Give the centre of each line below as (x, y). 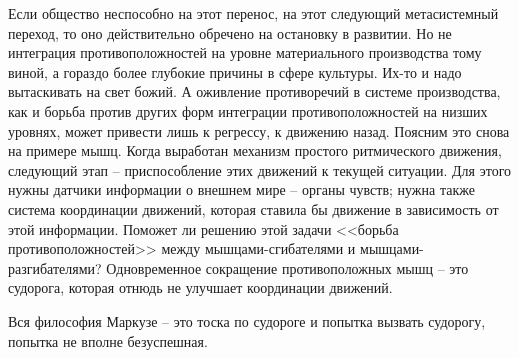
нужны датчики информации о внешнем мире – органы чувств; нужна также (241, 189)
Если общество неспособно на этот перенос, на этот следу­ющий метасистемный (253, 13)
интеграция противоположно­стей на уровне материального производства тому (245, 52)
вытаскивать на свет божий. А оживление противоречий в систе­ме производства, (254, 91)
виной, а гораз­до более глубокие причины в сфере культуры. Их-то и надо (235, 71)
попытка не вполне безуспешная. (108, 340)
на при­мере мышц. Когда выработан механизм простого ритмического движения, (255, 150)
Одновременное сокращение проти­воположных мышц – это (287, 267)
